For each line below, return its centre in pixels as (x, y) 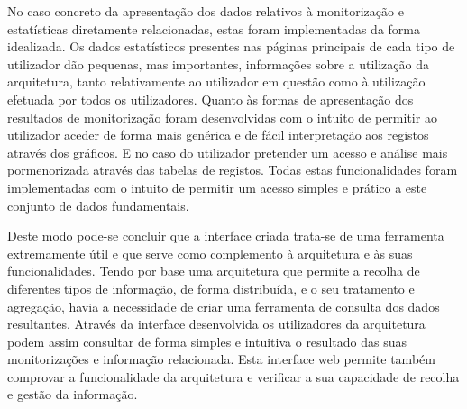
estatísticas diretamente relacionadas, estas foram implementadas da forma (214, 28)
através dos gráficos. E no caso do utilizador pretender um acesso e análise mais (228, 152)
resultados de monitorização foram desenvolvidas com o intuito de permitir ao (222, 117)
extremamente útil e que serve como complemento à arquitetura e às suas (210, 253)
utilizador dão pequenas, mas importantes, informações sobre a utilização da (218, 64)
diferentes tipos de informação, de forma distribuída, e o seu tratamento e (211, 288)
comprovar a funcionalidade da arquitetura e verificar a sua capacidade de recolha (233, 376)
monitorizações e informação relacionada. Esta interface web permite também (221, 359)
